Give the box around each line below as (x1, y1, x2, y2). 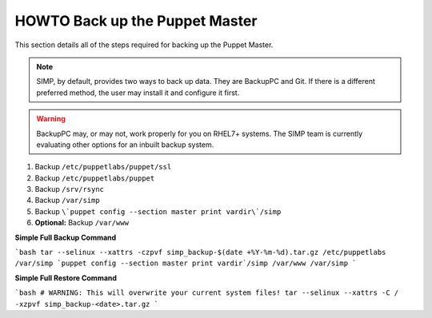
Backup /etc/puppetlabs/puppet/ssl (34, 162, 172, 172)
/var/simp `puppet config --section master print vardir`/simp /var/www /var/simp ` (14, 259, 357, 268)
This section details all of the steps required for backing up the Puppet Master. (14, 40, 274, 50)
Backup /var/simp (34, 196, 100, 205)
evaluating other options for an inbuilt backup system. (36, 140, 214, 149)
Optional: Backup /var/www (34, 218, 130, 228)
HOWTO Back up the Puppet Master (14, 12, 258, 30)
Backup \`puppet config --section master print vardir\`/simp (34, 206, 282, 216)
